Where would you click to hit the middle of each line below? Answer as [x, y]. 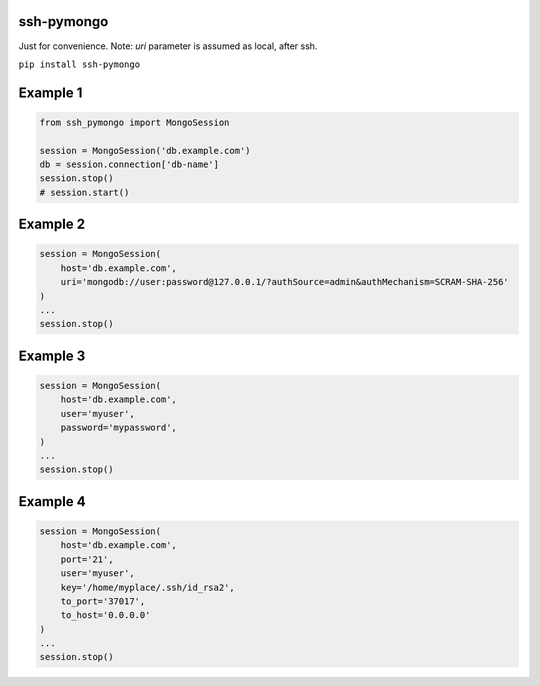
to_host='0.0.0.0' [105, 615]
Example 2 [51, 224]
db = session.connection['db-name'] [129, 164]
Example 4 [52, 501]
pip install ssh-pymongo [79, 64]
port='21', [87, 559]
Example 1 [50, 92]
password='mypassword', [118, 428]
